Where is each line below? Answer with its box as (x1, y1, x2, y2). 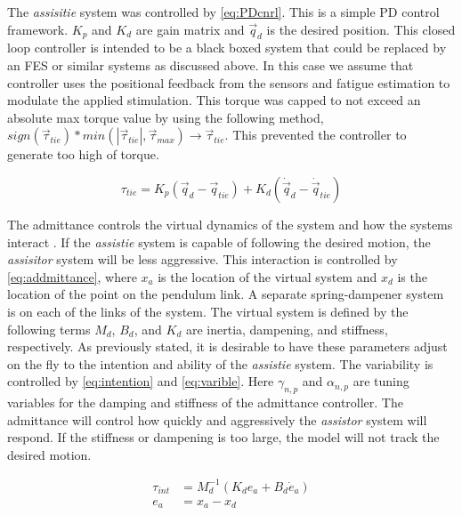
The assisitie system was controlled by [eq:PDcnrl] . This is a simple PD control (7, 3, 440, 20)
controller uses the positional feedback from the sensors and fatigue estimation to (7, 73, 450, 92)
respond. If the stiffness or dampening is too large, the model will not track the (7, 428, 440, 447)
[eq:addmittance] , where (7, 267, 137, 286)
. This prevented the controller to (224, 125, 407, 144)
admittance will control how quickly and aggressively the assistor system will (7, 410, 427, 429)
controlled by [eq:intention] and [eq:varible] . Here (7, 372, 274, 390)
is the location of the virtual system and (158, 267, 377, 286)
